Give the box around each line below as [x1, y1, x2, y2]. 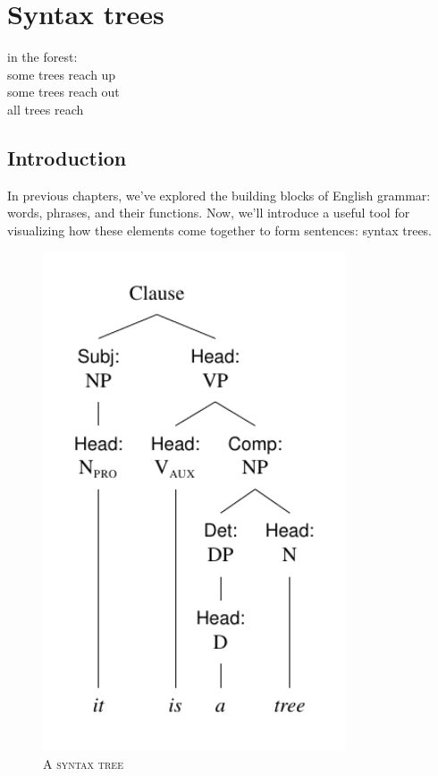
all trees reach [7, 99, 84, 118]
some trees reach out [7, 82, 120, 101]
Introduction [7, 143, 127, 171]
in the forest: [7, 47, 78, 66]
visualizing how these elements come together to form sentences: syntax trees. [7, 220, 433, 239]
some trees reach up [7, 64, 116, 83]
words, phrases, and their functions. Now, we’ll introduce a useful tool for [7, 203, 410, 222]
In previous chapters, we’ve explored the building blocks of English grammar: [7, 185, 431, 204]
